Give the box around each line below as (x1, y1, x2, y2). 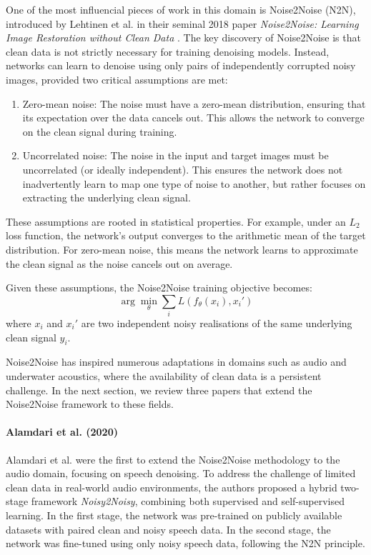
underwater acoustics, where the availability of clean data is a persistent (6, 369, 322, 383)
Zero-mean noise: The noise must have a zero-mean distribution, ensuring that (22, 96, 366, 111)
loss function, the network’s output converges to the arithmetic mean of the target (6, 228, 366, 243)
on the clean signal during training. (22, 124, 177, 139)
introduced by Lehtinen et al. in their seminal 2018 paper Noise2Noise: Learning (6, 16, 359, 31)
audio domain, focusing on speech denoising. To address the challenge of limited (6, 466, 356, 481)
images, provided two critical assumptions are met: (6, 71, 228, 86)
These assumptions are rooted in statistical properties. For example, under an (6, 214, 346, 229)
